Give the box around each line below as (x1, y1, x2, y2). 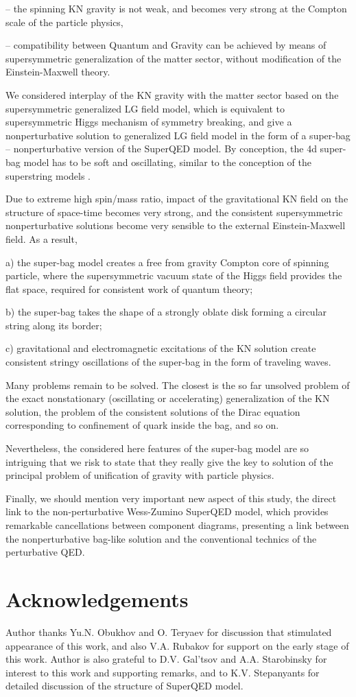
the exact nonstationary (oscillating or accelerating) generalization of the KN (5, 391, 330, 405)
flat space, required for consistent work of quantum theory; (5, 281, 253, 296)
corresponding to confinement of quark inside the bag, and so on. (5, 418, 279, 432)
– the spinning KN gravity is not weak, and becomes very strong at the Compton (5, 1, 347, 15)
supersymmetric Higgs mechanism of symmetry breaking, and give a (5, 115, 292, 129)
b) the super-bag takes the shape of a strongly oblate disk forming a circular (5, 305, 327, 319)
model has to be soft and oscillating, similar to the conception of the (23, 154, 312, 169)
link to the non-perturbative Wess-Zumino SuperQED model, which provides (5, 504, 329, 519)
